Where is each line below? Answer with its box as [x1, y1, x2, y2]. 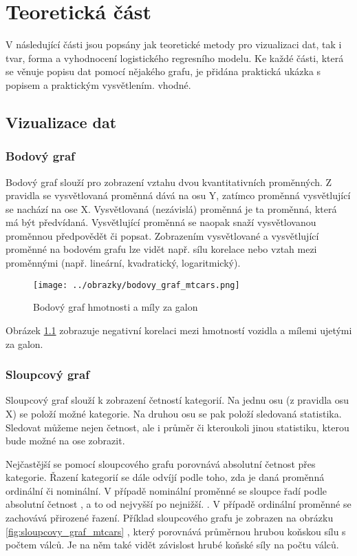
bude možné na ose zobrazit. [6, 433, 125, 448]
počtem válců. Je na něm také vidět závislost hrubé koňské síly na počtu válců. [6, 537, 339, 552]
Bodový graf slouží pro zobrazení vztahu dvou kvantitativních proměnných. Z [6, 174, 332, 189]
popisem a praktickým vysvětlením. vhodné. [6, 77, 191, 92]
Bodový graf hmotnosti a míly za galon [33, 300, 198, 314]
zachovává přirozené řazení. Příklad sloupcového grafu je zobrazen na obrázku [6, 511, 334, 525]
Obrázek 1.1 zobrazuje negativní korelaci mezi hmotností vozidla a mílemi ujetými [6, 322, 352, 337]
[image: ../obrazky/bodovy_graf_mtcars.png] [33, 280, 240, 290]
